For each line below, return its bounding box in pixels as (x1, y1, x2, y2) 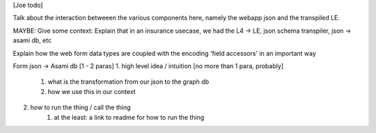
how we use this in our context (47, 87, 136, 95)
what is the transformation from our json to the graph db (47, 77, 209, 86)
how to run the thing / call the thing (30, 103, 132, 111)
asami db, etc (13, 36, 52, 45)
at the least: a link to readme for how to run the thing (54, 113, 205, 121)
